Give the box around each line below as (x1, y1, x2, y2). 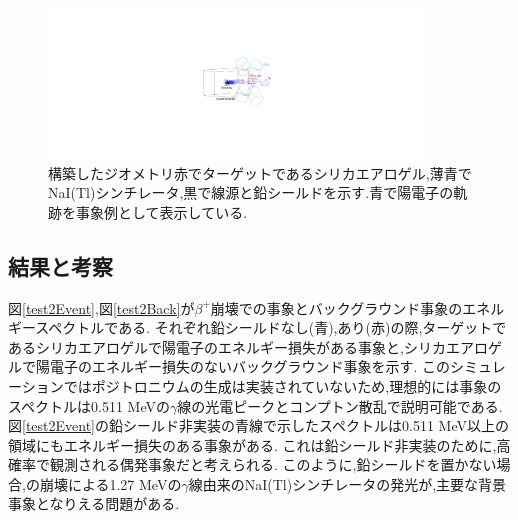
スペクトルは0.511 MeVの (8, 395, 170, 416)
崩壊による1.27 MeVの (39, 473, 182, 494)
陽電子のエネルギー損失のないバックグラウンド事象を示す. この (35, 356, 450, 377)
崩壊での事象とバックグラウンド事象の (210, 297, 463, 318)
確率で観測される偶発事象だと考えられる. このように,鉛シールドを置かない (8, 454, 497, 475)
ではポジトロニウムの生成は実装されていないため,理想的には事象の (63, 375, 502, 396)
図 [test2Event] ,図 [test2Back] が (8, 297, 195, 318)
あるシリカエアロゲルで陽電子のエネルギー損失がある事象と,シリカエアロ (8, 336, 488, 357)
